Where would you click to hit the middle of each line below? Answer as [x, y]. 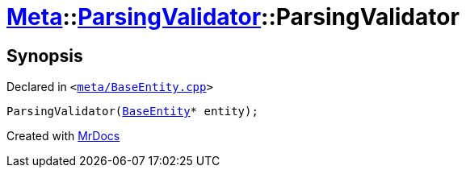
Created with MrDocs [63, 136]
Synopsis [45, 56]
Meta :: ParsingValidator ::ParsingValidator [233, 17]
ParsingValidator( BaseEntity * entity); [132, 112]
